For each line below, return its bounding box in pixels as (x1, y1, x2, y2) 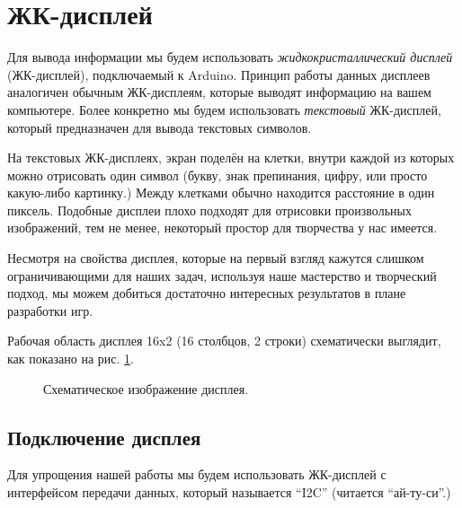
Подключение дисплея (7, 423, 201, 451)
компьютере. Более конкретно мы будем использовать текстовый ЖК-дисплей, (7, 100, 441, 118)
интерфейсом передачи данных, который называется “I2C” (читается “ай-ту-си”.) (7, 483, 451, 502)
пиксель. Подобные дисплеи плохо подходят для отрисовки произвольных (7, 200, 412, 219)
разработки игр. (7, 301, 93, 320)
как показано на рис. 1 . (7, 349, 134, 368)
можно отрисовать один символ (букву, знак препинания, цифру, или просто (7, 165, 428, 184)
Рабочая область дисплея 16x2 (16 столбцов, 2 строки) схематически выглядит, (7, 331, 441, 350)
